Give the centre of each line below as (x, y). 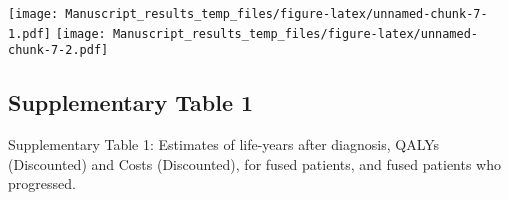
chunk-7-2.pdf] (58, 50)
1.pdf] (29, 33)
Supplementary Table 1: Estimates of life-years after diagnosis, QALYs (224, 144)
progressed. (42, 183)
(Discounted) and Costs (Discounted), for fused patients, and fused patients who (255, 163)
